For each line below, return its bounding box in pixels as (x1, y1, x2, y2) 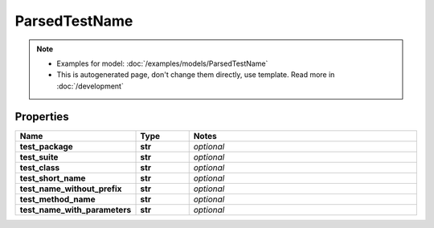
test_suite (19, 151, 59, 162)
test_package (19, 140, 74, 152)
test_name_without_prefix (19, 183, 122, 194)
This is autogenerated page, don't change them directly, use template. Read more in (56, 70, 335, 79)
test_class (19, 161, 60, 173)
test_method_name (19, 193, 96, 205)
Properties (14, 109, 69, 124)
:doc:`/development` (56, 81, 124, 91)
